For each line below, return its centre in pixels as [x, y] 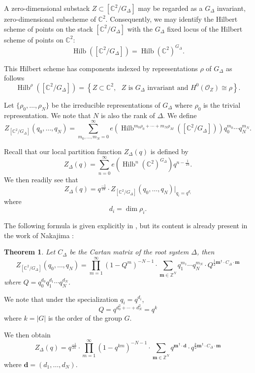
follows [14, 78]
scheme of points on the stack [48, 28]
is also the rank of [128, 115]
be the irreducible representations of [106, 104]
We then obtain [27, 334]
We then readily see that [41, 179]
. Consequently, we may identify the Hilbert [172, 19]
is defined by [169, 151]
